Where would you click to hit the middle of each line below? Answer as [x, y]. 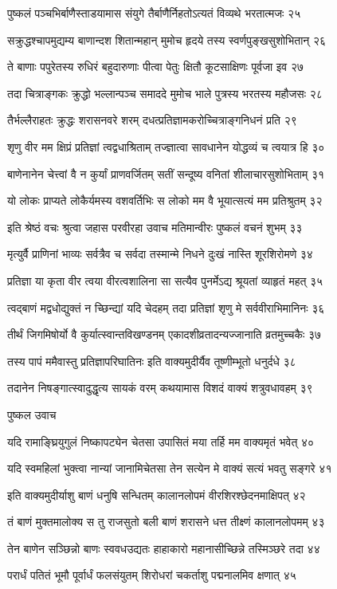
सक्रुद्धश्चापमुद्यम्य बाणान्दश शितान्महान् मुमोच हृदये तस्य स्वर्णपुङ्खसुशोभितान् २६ [167, 39]
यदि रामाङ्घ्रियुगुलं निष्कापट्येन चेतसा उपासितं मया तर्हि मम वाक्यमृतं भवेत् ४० [161, 441]
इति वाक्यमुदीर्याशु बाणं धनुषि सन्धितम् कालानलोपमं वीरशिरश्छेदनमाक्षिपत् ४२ [157, 495]
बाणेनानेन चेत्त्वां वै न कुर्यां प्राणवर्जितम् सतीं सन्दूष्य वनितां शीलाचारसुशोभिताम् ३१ [166, 173]
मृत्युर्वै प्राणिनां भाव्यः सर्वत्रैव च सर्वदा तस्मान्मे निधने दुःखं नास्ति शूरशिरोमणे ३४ [160, 254]
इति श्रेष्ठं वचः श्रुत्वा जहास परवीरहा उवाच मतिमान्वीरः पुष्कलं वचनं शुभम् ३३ [155, 227]
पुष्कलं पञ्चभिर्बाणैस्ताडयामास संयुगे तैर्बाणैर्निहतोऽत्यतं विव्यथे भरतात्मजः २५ [154, 13]
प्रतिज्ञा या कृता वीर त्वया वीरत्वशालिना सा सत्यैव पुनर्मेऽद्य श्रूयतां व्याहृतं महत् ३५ [165, 280]
